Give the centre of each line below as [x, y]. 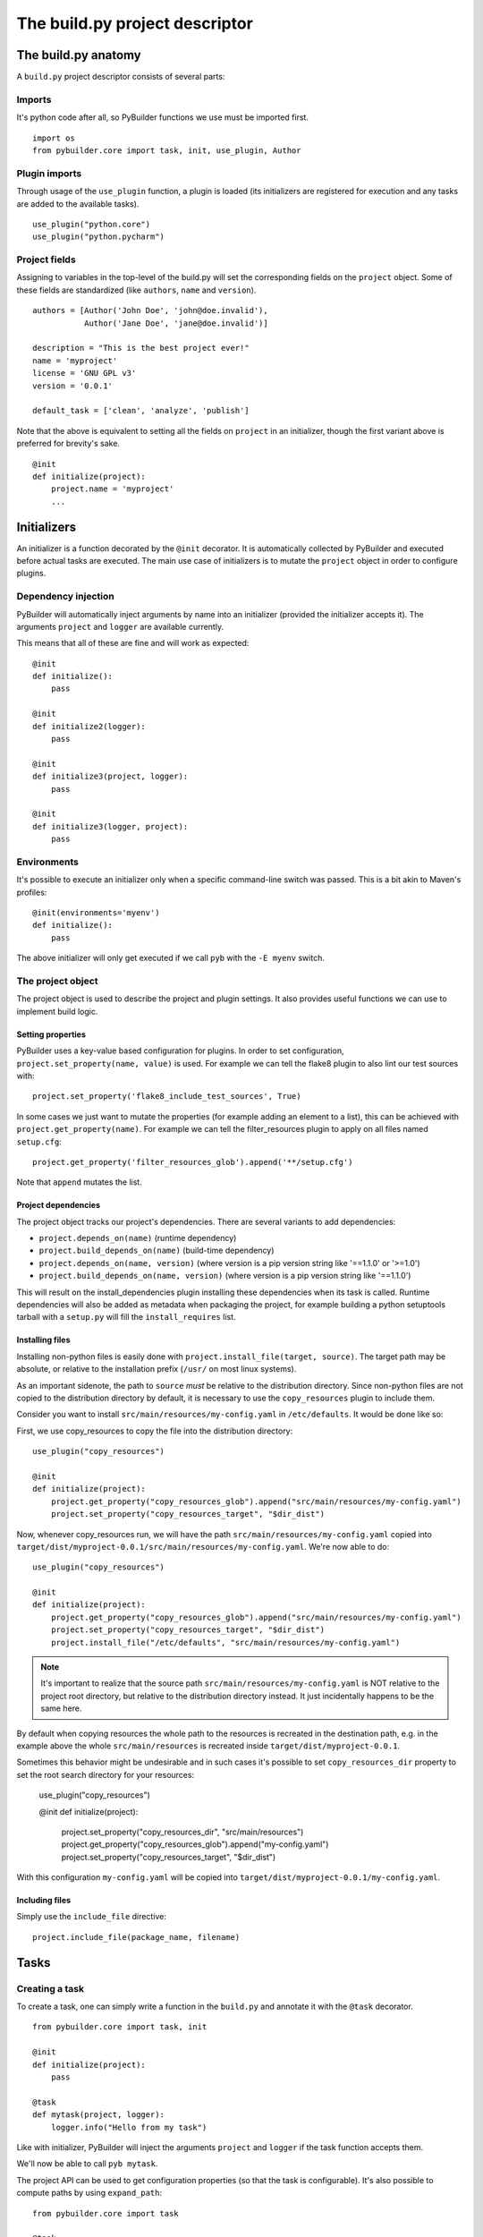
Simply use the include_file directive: [92, 1917]
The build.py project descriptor [135, 23]
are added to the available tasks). [78, 204]
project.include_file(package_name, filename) [136, 1937]
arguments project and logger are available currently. [120, 626]
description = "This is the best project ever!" [141, 348]
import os [54, 138]
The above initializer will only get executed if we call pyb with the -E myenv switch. [171, 958]
